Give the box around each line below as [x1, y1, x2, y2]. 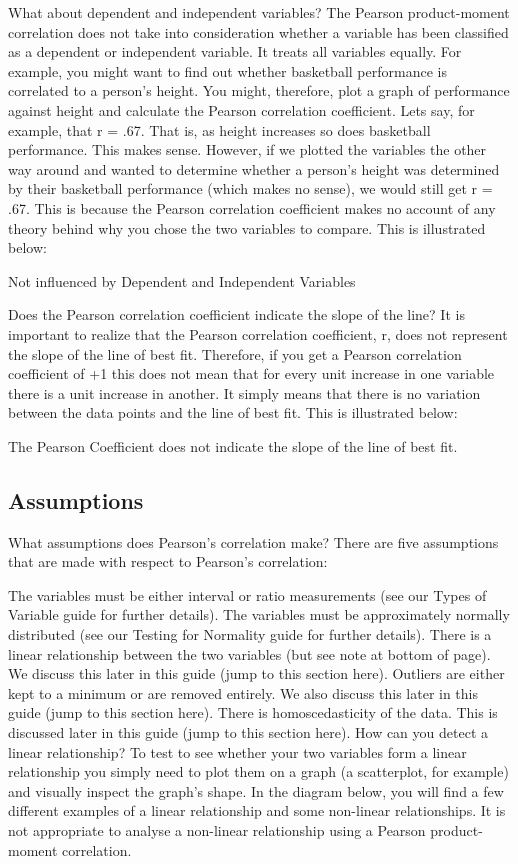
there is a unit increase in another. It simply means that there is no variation [8, 382, 481, 403]
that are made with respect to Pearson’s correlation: [8, 551, 328, 572]
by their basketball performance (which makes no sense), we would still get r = [8, 178, 493, 199]
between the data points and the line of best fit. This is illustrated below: [8, 402, 458, 423]
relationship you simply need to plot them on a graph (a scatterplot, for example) [8, 761, 509, 782]
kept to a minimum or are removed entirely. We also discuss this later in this [8, 682, 479, 703]
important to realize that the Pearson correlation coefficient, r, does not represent [8, 323, 508, 344]
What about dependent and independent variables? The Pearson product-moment [8, 2, 510, 22]
